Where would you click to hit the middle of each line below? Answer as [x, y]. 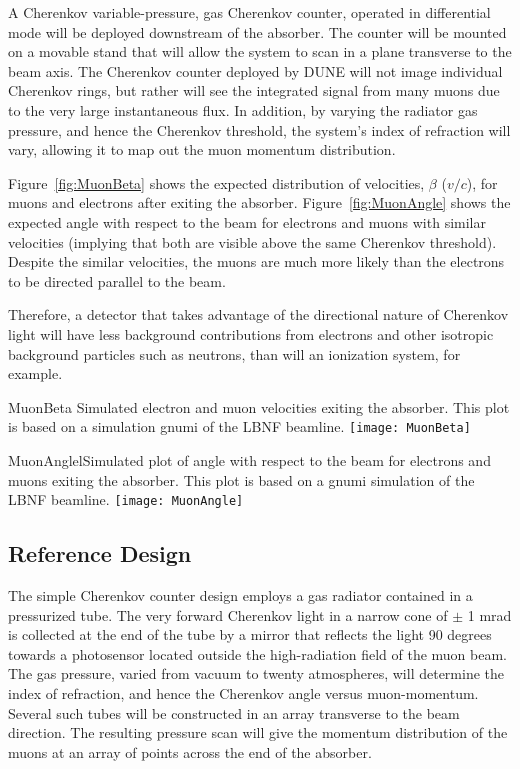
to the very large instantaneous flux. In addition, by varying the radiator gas [243, 109]
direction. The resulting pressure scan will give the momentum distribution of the [258, 732]
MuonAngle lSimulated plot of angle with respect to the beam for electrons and [249, 459]
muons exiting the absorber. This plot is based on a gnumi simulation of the [241, 479]
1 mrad [489, 614]
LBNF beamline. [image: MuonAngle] [126, 499]
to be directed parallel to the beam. [117, 280]
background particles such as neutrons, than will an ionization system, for [234, 353]
